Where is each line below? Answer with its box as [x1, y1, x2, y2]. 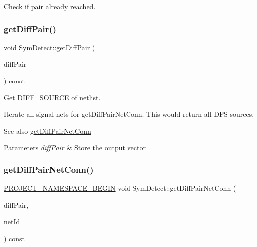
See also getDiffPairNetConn [4, 125, 91, 136]
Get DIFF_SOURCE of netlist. [4, 92, 101, 102]
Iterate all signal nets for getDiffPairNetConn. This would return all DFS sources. [4, 109, 254, 119]
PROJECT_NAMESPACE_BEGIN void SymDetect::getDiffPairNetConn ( [4, 183, 236, 193]
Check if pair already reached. [4, 1, 96, 11]
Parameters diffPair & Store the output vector [4, 142, 146, 153]
